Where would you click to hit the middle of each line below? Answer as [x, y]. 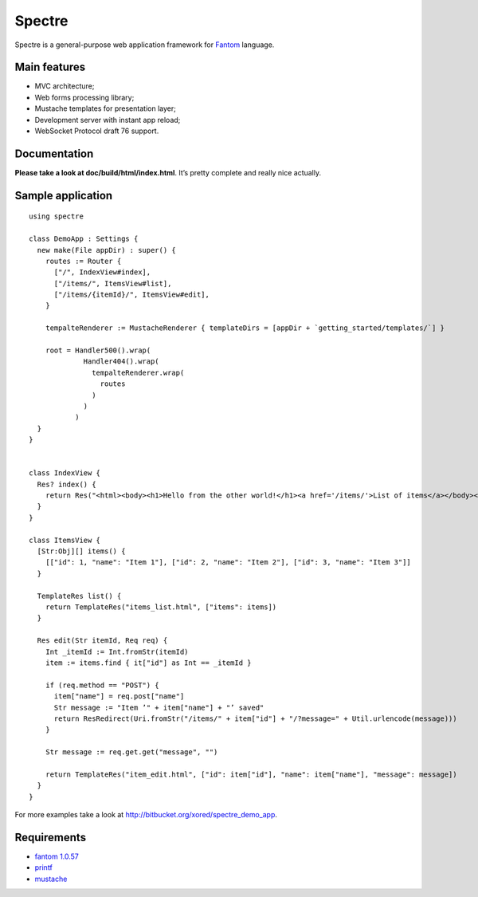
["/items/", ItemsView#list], [113, 283]
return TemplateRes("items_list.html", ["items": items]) [161, 607]
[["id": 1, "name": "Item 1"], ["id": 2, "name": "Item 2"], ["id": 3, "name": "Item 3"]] [228, 563]
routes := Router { [83, 261]
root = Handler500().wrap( [98, 350]
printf [44, 867]
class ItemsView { [65, 540]
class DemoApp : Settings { [84, 239]
